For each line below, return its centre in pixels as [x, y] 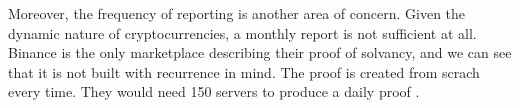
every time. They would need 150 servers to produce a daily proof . [214, 91]
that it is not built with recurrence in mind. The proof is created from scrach [244, 71]
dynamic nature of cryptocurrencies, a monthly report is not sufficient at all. [242, 32]
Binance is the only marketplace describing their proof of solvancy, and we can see [260, 52]
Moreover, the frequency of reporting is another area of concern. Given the [237, 13]
